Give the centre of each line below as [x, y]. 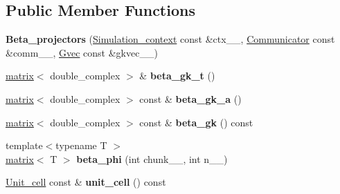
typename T [81, 145]
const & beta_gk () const [196, 122]
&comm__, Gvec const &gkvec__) [82, 52]
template [24, 145]
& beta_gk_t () [177, 76]
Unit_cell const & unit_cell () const [86, 182]
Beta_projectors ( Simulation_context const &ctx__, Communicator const [170, 39]
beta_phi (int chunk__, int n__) [152, 158]
